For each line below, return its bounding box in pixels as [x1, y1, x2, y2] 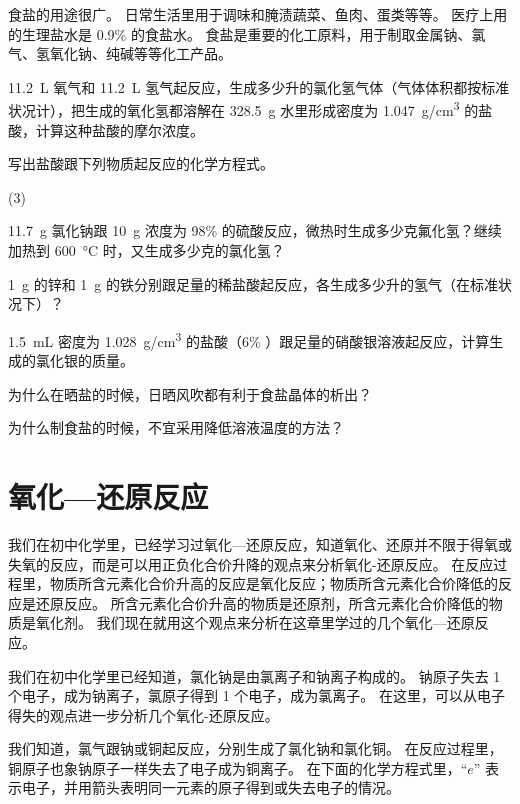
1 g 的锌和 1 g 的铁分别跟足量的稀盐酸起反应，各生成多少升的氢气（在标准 [8, 273, 498, 294]
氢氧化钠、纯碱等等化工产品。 [35, 43, 232, 64]
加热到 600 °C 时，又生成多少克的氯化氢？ [8, 240, 285, 260]
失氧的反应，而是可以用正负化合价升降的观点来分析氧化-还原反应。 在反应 [8, 553, 494, 574]
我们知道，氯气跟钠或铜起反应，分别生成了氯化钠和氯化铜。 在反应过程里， [8, 738, 503, 759]
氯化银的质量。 [35, 350, 134, 371]
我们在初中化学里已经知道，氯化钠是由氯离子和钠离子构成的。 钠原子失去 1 [8, 665, 501, 686]
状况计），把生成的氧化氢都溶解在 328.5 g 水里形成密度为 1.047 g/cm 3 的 [8, 97, 479, 121]
